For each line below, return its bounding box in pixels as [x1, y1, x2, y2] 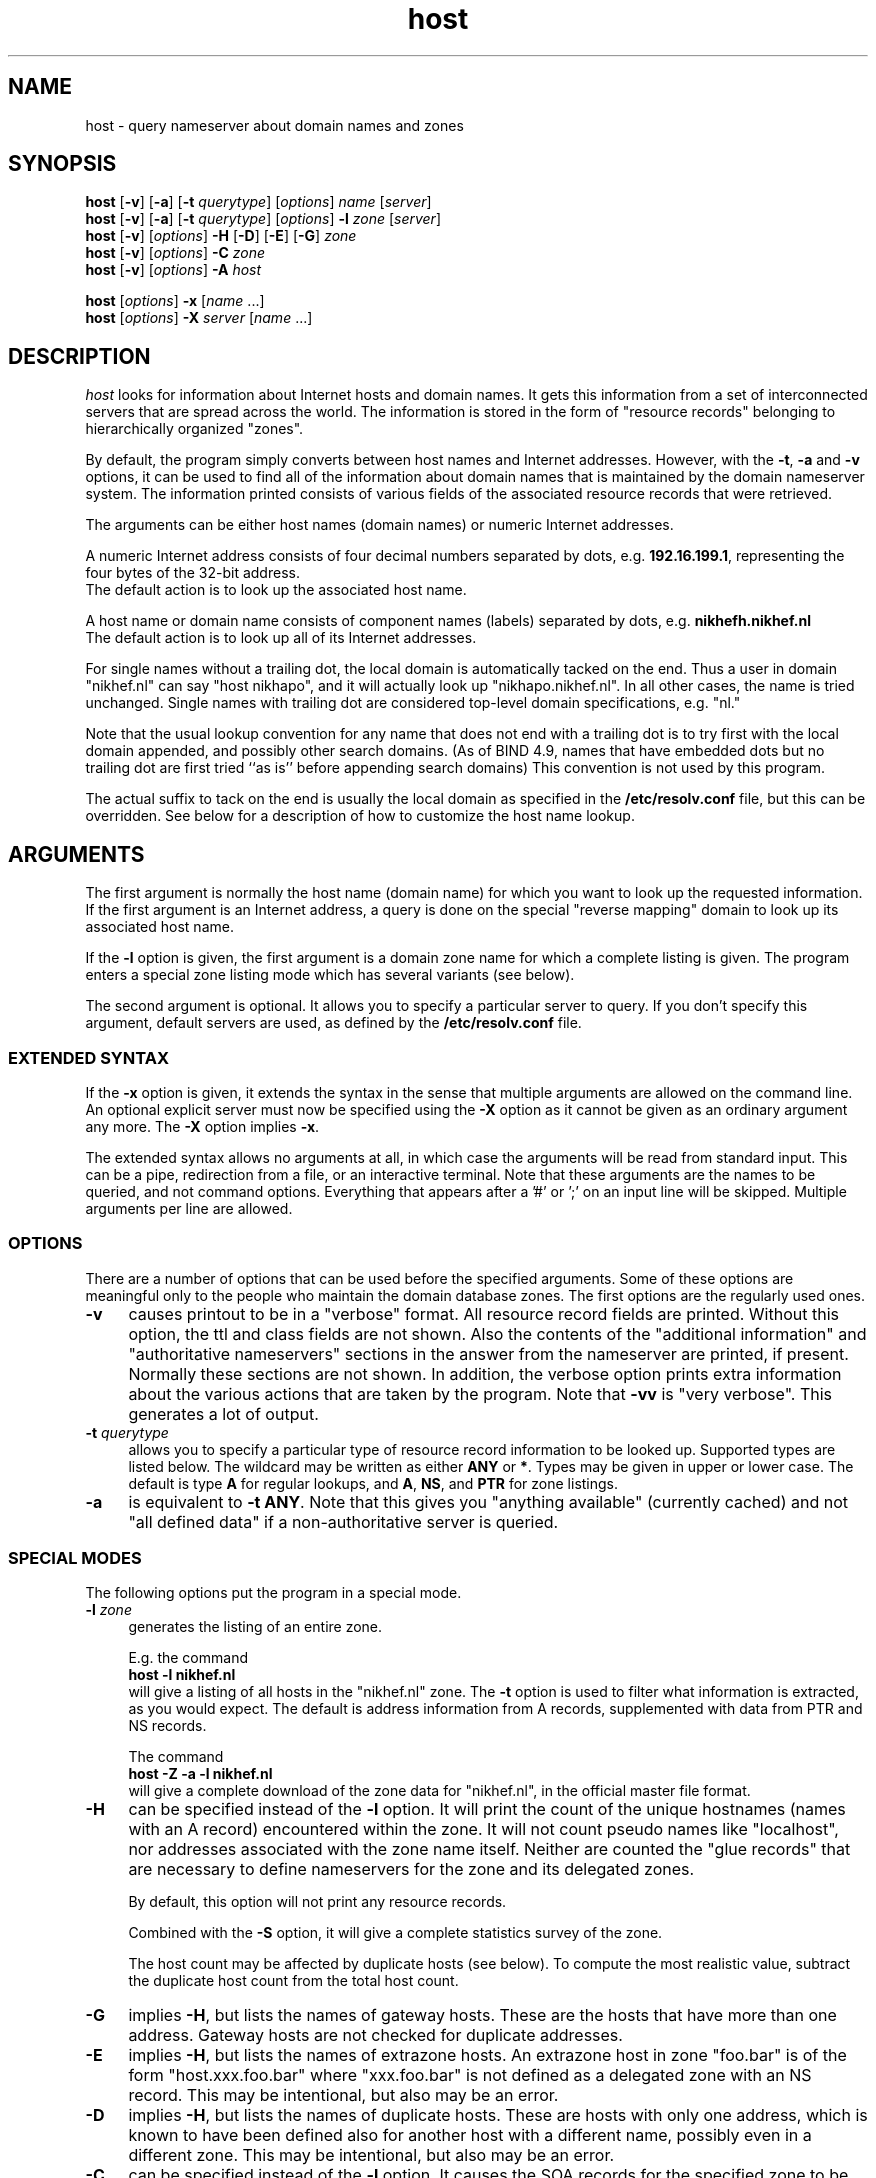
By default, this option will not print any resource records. [128, 1893, 507, 1911]
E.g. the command [128, 1649, 248, 1667]
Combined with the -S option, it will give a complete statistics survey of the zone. [128, 1924, 663, 1942]
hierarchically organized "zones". [85, 420, 304, 438]
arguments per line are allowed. [85, 1199, 293, 1217]
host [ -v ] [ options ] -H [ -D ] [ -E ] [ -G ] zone [85, 227, 357, 245]
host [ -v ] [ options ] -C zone [85, 244, 266, 262]
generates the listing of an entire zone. [128, 1618, 383, 1636]
